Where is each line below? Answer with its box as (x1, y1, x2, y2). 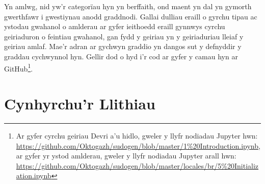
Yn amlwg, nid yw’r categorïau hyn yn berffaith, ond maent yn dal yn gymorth (4, 1, 252, 11)
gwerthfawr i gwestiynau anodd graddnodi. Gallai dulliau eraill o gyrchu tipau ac (4, 11, 257, 21)
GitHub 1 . (4, 61, 33, 74)
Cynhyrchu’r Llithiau (4, 93, 155, 113)
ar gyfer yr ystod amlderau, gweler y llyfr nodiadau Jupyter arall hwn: (16, 150, 236, 161)
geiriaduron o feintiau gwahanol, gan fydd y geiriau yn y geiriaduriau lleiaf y (4, 31, 244, 41)
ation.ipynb (16, 170, 51, 181)
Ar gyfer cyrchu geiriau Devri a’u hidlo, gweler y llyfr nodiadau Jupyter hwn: (16, 130, 258, 141)
